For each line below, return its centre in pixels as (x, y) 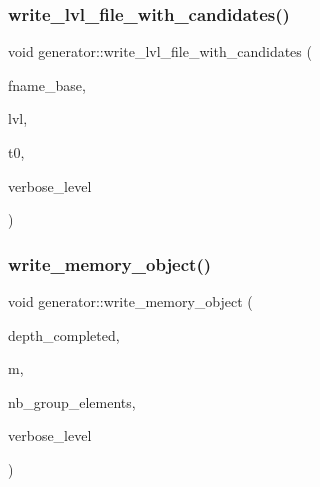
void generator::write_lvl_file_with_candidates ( (160, 51)
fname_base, (47, 84)
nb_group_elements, (72, 401)
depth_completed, (64, 334)
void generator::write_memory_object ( (130, 301)
